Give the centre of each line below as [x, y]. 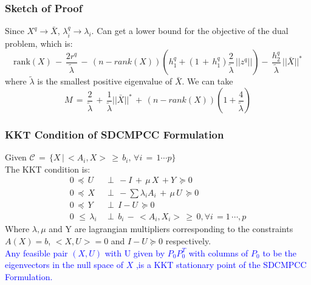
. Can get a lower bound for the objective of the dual [190, 31]
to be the [279, 252]
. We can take [207, 81]
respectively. [188, 240]
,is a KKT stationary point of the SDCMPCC [221, 265]
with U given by [135, 252]
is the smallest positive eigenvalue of [105, 81]
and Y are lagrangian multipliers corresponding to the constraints [171, 229]
